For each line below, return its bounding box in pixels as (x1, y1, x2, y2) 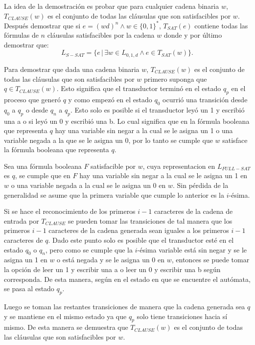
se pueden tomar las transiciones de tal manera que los (68, 215, 232, 226)
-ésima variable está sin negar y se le (137, 244, 247, 254)
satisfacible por (91, 161, 136, 171)
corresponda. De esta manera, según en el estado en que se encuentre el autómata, (4, 274, 251, 284)
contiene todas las (194, 20, 248, 30)
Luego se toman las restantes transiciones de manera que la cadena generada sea (4, 301, 245, 311)
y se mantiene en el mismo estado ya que (4, 311, 127, 321)
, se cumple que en (15, 170, 70, 181)
